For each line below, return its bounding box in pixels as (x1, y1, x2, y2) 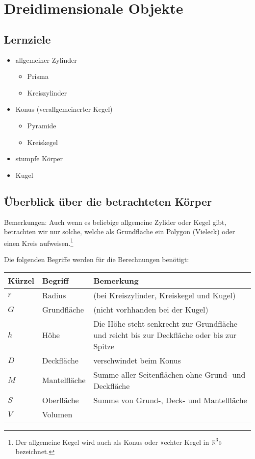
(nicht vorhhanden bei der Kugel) (93, 303, 208, 315)
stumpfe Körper (15, 153, 63, 164)
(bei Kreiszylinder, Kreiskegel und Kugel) (93, 289, 236, 301)
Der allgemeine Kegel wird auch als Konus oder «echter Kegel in (15, 436, 209, 447)
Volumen (42, 408, 73, 420)
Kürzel (8, 274, 34, 286)
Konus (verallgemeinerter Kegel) (15, 104, 113, 114)
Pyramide (27, 120, 56, 130)
